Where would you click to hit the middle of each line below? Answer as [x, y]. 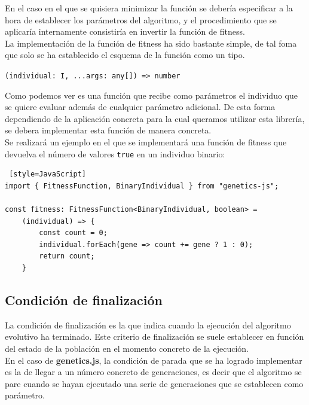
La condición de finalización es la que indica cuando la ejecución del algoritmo [148, 325]
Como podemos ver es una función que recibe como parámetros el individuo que [151, 95]
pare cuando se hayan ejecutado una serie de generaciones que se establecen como [154, 383]
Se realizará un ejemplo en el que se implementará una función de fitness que [146, 142]
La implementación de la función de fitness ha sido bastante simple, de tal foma [151, 43]
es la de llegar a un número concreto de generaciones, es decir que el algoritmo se [153, 372]
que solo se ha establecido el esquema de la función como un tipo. [125, 55]
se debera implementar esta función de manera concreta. [108, 130]
